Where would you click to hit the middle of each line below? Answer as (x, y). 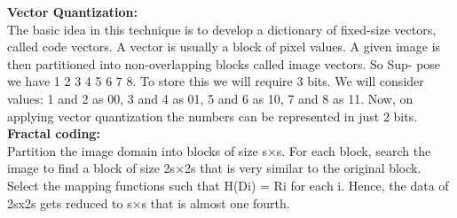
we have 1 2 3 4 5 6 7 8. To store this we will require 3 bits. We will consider (216, 81)
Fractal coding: (54, 133)
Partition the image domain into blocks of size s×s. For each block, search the (219, 150)
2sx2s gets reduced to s (70, 202)
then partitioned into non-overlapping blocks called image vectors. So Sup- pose (224, 63)
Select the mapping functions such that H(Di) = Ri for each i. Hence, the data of (228, 185)
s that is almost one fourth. (216, 202)
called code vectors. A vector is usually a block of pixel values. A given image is (224, 47)
